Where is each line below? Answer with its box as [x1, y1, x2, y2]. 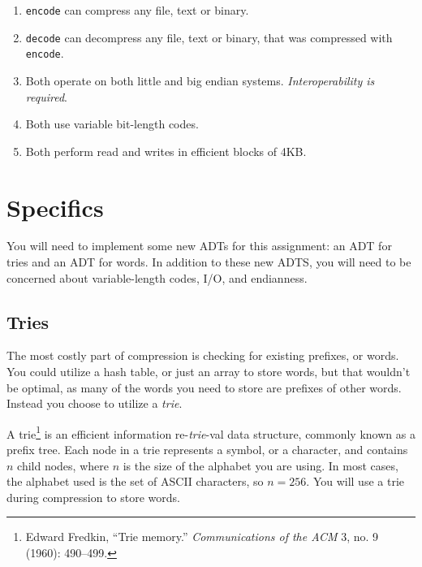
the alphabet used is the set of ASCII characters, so [6, 473, 264, 490]
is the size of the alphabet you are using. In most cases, [123, 457, 398, 474]
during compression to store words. [6, 488, 180, 505]
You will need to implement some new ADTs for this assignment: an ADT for [6, 237, 392, 254]
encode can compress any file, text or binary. [25, 2, 249, 18]
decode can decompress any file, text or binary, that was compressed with [25, 28, 393, 45]
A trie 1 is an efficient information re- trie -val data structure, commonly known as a [6, 422, 416, 442]
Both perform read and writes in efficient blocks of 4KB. [25, 142, 307, 159]
